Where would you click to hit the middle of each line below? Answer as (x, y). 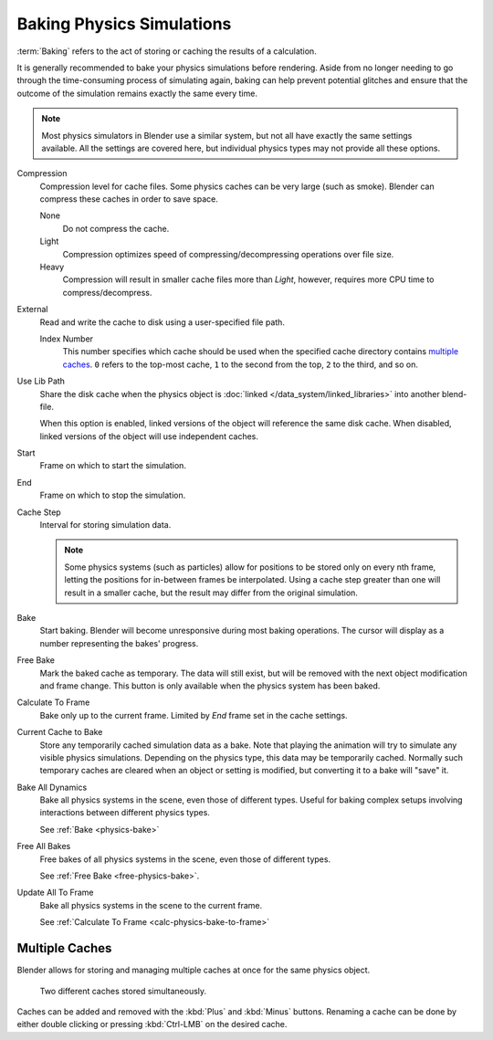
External (32, 310)
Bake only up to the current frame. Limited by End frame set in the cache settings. (194, 715)
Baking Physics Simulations (124, 24)
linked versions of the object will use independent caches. (149, 436)
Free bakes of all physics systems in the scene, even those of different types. (185, 859)
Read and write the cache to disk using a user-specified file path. (162, 322)
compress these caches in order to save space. (129, 199)
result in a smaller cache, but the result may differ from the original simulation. (211, 593)
